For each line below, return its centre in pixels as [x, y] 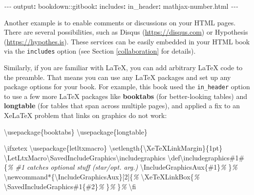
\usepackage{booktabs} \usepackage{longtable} [76, 131]
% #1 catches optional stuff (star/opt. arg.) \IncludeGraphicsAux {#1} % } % [122, 167]
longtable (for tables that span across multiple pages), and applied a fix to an [122, 106]
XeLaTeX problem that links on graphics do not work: [85, 115]
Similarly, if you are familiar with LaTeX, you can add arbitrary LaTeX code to [123, 68]
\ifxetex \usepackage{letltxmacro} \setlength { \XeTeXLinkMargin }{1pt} [113, 148]
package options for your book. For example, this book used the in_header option [127, 87]
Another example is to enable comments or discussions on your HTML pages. [120, 22]
